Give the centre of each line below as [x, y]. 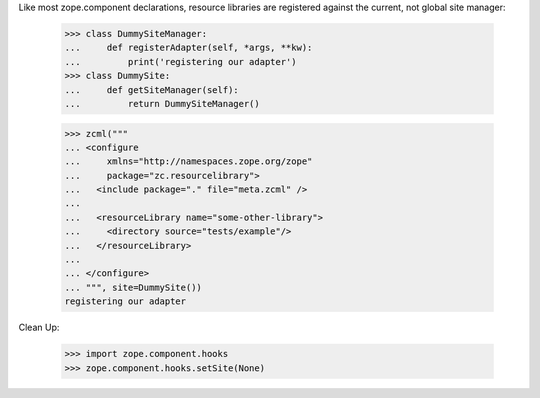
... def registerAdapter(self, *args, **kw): [188, 48]
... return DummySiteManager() [162, 103]
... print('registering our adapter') [180, 61]
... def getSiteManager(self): [151, 89]
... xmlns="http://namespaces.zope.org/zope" [188, 161]
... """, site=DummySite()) [133, 287]
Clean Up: [39, 327]
